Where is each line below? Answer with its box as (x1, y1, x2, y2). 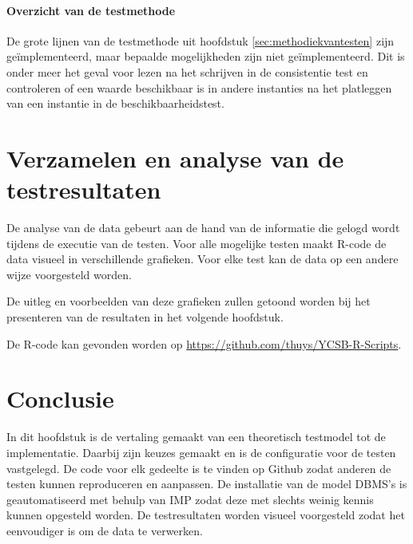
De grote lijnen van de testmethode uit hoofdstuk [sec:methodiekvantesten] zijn (6, 32, 395, 49)
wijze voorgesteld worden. (6, 266, 132, 282)
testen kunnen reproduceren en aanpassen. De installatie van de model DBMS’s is (6, 475, 407, 492)
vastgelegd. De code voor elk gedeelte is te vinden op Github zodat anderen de (6, 459, 391, 476)
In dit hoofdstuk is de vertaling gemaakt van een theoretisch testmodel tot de (6, 428, 386, 445)
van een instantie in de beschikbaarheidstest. (6, 95, 224, 112)
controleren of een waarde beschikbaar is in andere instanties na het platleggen (6, 79, 392, 96)
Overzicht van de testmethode (6, 2, 176, 18)
